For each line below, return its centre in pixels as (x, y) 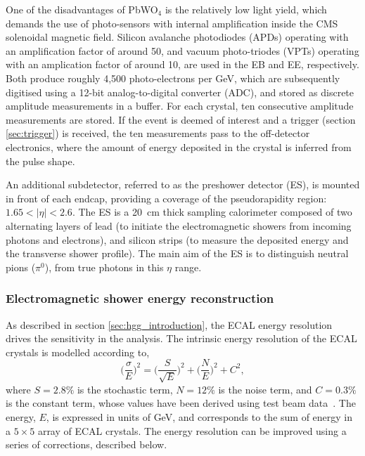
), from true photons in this (104, 267)
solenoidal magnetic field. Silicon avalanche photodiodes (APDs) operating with (177, 37)
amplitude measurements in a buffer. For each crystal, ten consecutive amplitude (180, 106)
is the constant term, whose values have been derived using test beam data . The (181, 403)
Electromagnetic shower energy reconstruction (140, 298)
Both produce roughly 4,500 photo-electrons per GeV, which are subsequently (173, 78)
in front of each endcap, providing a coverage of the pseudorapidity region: (166, 198)
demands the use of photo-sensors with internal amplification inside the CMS (172, 23)
